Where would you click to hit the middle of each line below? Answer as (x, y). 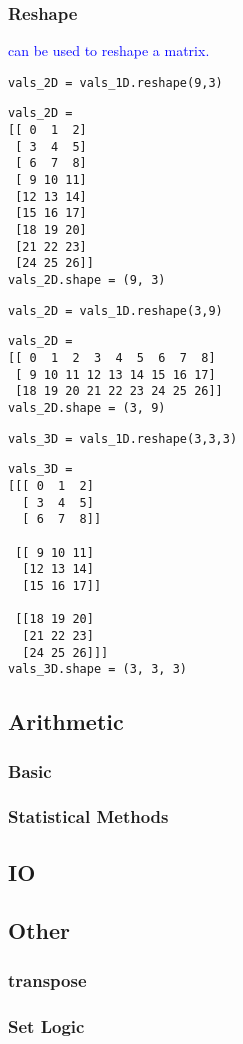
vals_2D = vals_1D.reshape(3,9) (115, 310)
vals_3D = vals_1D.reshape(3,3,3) (123, 438)
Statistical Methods (88, 816)
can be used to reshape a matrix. (109, 50)
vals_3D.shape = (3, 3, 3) (97, 669)
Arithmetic (66, 721)
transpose (47, 979)
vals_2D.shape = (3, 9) (87, 407)
